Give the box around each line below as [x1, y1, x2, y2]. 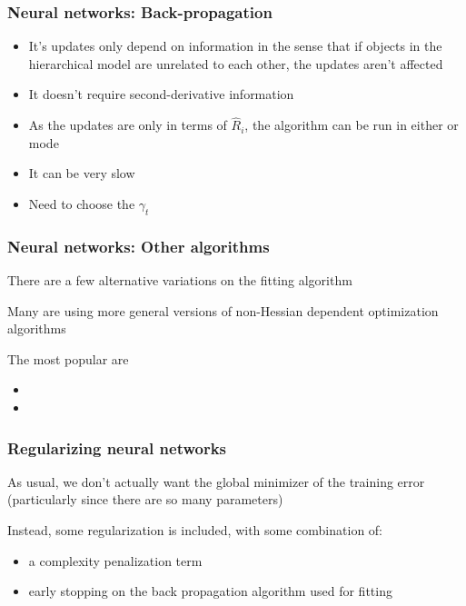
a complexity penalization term [28, 551, 203, 570]
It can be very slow [28, 164, 135, 183]
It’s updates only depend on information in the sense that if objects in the [28, 36, 442, 55]
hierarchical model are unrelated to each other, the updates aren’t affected [28, 54, 443, 73]
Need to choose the [28, 194, 135, 213]
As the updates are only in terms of [28, 115, 227, 134]
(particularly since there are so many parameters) [7, 490, 283, 509]
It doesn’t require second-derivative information [28, 84, 294, 104]
